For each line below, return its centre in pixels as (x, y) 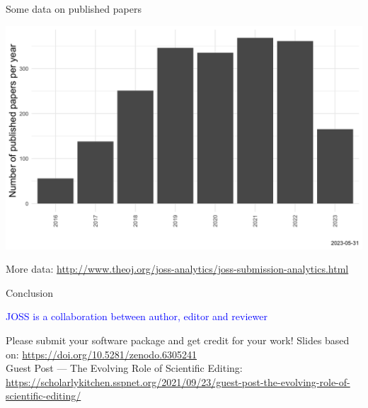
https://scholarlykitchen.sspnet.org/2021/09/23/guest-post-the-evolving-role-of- (178, 381)
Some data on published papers (74, 8)
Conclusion (29, 292)
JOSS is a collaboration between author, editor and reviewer (137, 316)
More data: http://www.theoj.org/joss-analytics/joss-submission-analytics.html (177, 269)
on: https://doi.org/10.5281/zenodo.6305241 (102, 354)
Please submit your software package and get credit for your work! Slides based (178, 340)
